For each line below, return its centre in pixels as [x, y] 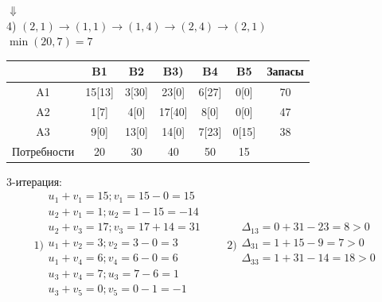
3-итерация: [35, 181]
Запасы [285, 71]
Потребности [43, 151]
